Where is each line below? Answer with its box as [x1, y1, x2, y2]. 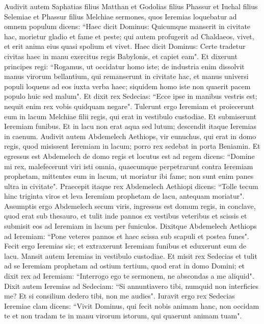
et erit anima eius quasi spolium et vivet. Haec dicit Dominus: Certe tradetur [4, 41, 246, 51]
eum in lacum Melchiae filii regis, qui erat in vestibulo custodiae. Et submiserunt [4, 111, 256, 121]
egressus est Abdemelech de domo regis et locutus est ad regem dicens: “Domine [4, 150, 255, 161]
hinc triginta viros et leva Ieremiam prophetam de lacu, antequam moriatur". [4, 191, 245, 201]
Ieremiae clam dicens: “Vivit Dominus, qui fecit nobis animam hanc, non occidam [4, 300, 259, 311]
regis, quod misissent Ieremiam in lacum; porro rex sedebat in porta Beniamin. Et [4, 141, 260, 151]
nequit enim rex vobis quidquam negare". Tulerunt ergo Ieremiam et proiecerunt [4, 100, 254, 111]
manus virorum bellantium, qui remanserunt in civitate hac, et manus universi [4, 71, 249, 82]
